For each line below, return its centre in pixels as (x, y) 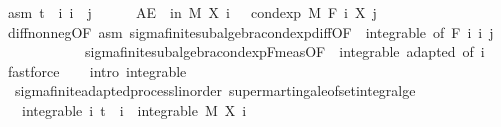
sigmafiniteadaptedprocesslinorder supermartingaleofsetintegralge (215, 90)
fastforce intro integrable (97, 70)
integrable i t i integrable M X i (134, 109)
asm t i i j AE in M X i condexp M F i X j (192, 12)
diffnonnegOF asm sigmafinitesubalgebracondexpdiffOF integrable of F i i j (250, 31)
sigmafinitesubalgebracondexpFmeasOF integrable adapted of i (284, 51)
